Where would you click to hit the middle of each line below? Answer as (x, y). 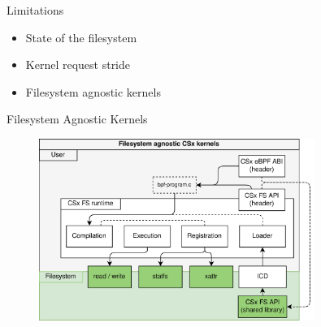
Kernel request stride (78, 65)
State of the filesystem (81, 37)
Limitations (35, 10)
